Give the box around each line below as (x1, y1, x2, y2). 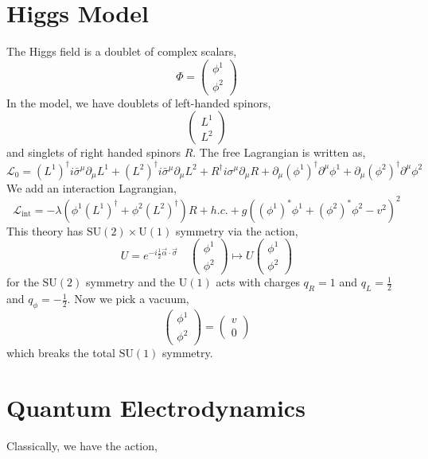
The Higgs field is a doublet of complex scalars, (6, 43, 237, 60)
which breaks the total (6, 344, 116, 361)
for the (6, 274, 39, 290)
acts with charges (216, 274, 300, 290)
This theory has (6, 222, 84, 239)
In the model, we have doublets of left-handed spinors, (6, 94, 271, 111)
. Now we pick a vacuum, (67, 290, 189, 307)
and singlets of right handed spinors (6, 144, 181, 161)
